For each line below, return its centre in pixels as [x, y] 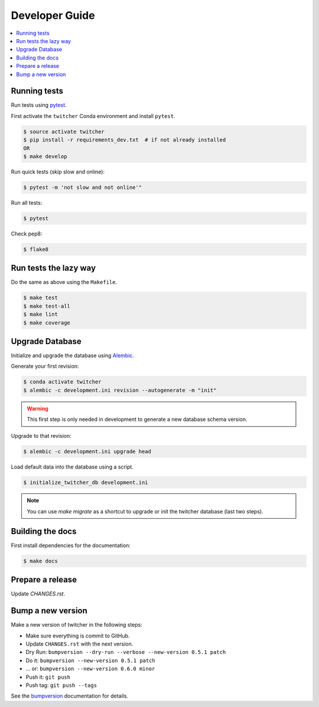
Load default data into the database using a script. [72, 467]
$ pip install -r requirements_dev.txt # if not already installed [125, 140]
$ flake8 [36, 249]
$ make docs [41, 561]
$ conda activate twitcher [62, 382]
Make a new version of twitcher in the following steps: [77, 625]
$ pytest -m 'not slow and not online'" [82, 187]
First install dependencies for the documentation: [71, 545]
